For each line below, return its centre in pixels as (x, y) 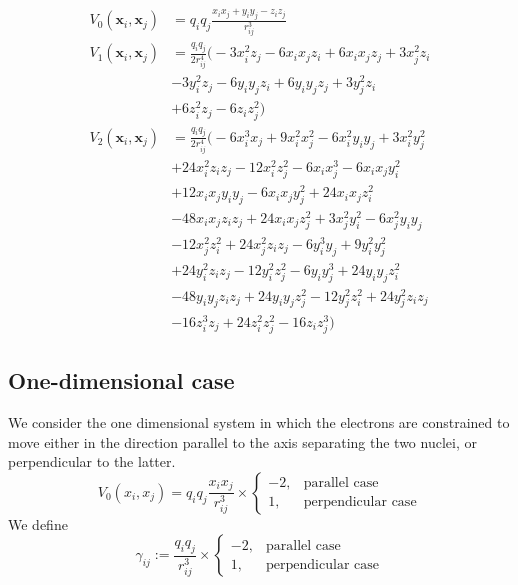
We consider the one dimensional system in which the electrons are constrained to (259, 421)
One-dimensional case (121, 380)
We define (38, 523)
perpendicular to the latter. (92, 461)
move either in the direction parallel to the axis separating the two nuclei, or (242, 441)
